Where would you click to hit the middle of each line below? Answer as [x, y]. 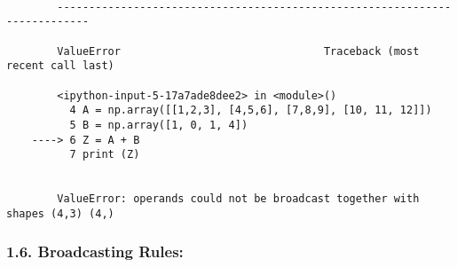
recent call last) [60, 66]
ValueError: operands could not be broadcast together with [238, 199]
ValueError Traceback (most [238, 51]
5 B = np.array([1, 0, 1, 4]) [159, 125]
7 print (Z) [105, 155]
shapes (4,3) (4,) [60, 213]
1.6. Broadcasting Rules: [95, 251]
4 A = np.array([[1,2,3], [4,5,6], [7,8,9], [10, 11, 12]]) [251, 110]
